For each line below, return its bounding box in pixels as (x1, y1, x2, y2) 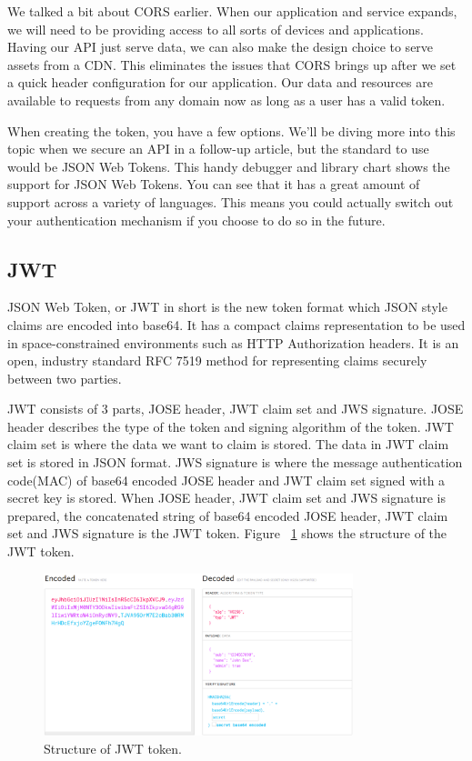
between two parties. (7, 368, 122, 387)
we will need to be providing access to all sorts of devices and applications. (7, 19, 424, 38)
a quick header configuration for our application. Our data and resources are (7, 73, 433, 92)
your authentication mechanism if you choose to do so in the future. (7, 210, 386, 229)
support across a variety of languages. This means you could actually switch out (7, 192, 454, 211)
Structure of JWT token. (44, 738, 182, 757)
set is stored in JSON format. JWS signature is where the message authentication (7, 453, 463, 472)
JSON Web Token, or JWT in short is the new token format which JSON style (7, 297, 447, 316)
